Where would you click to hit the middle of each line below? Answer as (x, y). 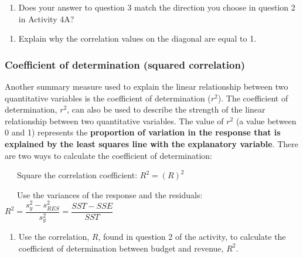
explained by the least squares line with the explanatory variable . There (151, 143)
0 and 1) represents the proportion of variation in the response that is (143, 132)
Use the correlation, (54, 237)
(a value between (266, 120)
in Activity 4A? (46, 18)
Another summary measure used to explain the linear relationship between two (147, 86)
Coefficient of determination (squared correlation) (125, 64)
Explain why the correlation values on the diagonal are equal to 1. (137, 38)
